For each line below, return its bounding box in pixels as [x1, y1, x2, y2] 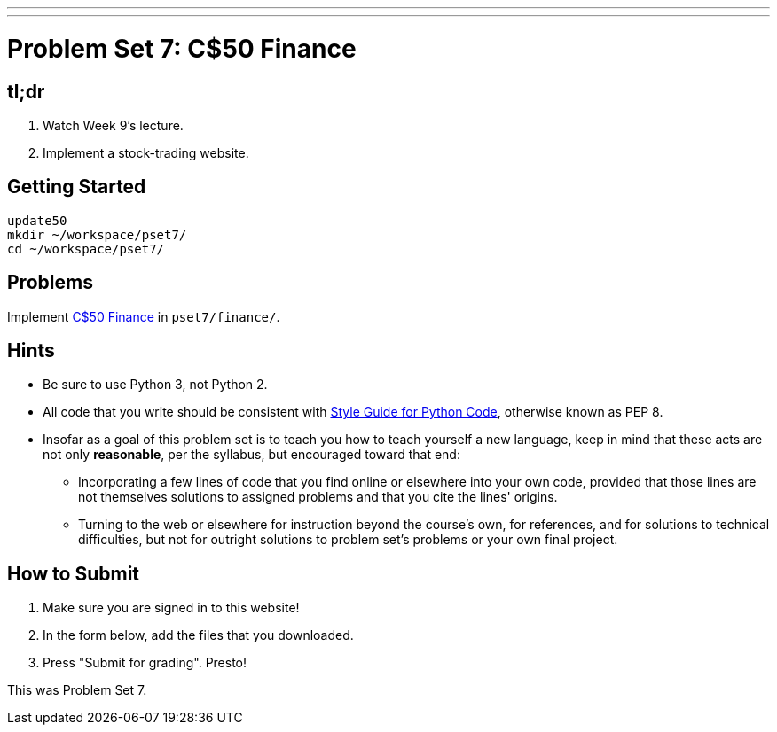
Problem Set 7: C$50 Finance [7, 33, 357, 64]
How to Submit [7, 562, 140, 585]
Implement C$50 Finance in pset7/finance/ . [7, 308, 280, 324]
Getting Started [7, 175, 146, 199]
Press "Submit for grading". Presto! [43, 655, 247, 671]
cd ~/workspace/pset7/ [7, 241, 165, 256]
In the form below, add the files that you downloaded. [43, 627, 354, 643]
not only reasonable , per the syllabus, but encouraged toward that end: [43, 447, 460, 463]
